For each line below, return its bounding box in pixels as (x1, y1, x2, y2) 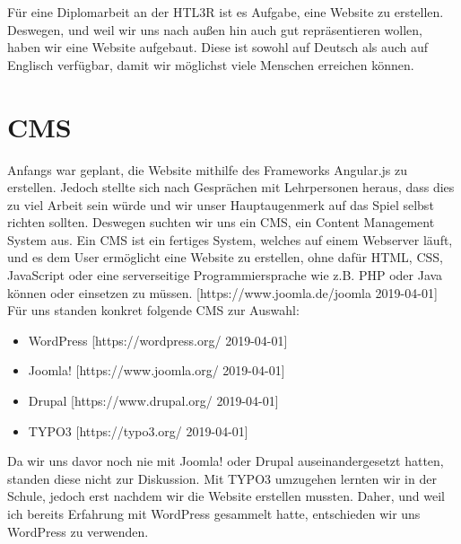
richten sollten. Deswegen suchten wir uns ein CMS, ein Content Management (7, 213, 435, 232)
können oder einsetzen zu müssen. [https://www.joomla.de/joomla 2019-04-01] (7, 283, 438, 302)
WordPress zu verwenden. (7, 522, 149, 540)
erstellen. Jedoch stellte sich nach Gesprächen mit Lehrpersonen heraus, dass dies (7, 178, 455, 197)
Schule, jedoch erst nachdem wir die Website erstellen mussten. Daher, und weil (7, 487, 445, 505)
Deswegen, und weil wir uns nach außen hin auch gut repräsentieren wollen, (7, 20, 422, 39)
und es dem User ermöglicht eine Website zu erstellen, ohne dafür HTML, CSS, (7, 248, 443, 267)
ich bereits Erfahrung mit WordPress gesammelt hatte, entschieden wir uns (7, 505, 421, 522)
